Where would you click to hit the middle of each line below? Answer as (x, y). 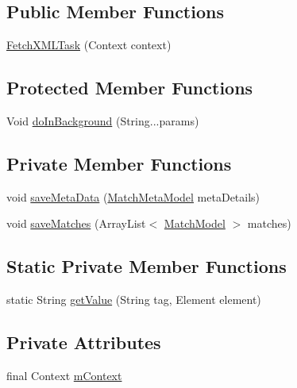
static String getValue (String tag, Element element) (134, 300)
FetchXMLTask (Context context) (89, 45)
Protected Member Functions (130, 88)
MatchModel (195, 223)
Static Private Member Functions (147, 266)
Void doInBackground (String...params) (103, 121)
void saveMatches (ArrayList (76, 223)
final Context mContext (64, 375)
